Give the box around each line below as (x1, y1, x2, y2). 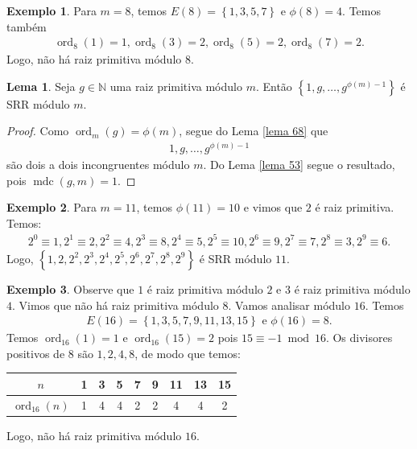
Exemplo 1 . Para (6, 2, 97, 19)
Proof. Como (6, 122, 69, 139)
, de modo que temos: (134, 344, 241, 361)
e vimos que (243, 199, 303, 216)
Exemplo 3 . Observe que (6, 280, 134, 297)
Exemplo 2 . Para (6, 199, 97, 216)
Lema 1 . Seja (6, 77, 76, 94)
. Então (255, 77, 292, 94)
